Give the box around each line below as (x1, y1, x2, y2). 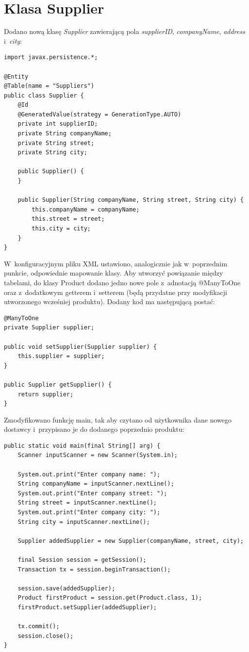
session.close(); (17, 632, 74, 639)
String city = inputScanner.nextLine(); (17, 518, 150, 525)
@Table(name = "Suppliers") (4, 82, 95, 90)
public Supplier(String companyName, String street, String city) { (17, 196, 244, 204)
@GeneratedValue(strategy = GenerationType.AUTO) (17, 111, 182, 118)
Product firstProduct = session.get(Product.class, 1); (17, 594, 202, 602)
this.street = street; (32, 215, 105, 223)
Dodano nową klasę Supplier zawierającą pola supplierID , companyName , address (4, 26, 245, 36)
